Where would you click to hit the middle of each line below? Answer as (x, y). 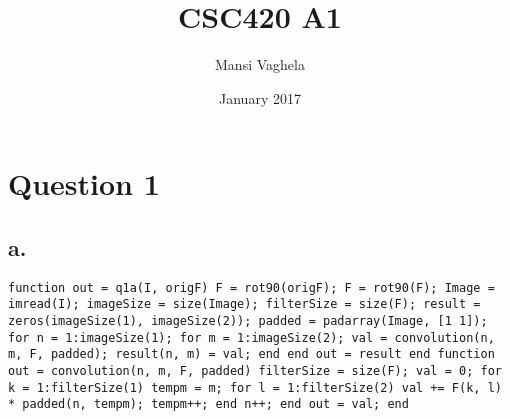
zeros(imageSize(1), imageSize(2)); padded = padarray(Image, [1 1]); (248, 321)
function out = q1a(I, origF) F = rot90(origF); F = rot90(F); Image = (251, 287)
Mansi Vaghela (260, 64)
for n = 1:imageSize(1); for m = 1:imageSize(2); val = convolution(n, (251, 337)
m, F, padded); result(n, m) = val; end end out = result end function (251, 354)
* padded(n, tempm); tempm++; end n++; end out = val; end (208, 404)
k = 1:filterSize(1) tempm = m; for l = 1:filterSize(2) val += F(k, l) (255, 387)
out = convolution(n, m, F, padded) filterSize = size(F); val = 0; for (255, 370)
